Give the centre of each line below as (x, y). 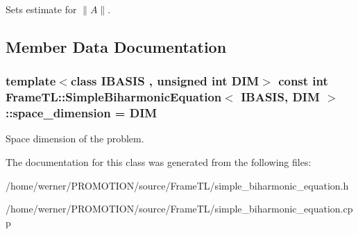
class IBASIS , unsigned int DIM (165, 81)
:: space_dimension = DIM (82, 113)
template (31, 81)
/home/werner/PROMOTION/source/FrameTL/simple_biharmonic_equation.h (177, 185)
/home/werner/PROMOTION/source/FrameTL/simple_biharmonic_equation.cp (179, 209)
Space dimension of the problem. (75, 139)
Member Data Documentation (116, 46)
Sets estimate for (41, 9)
